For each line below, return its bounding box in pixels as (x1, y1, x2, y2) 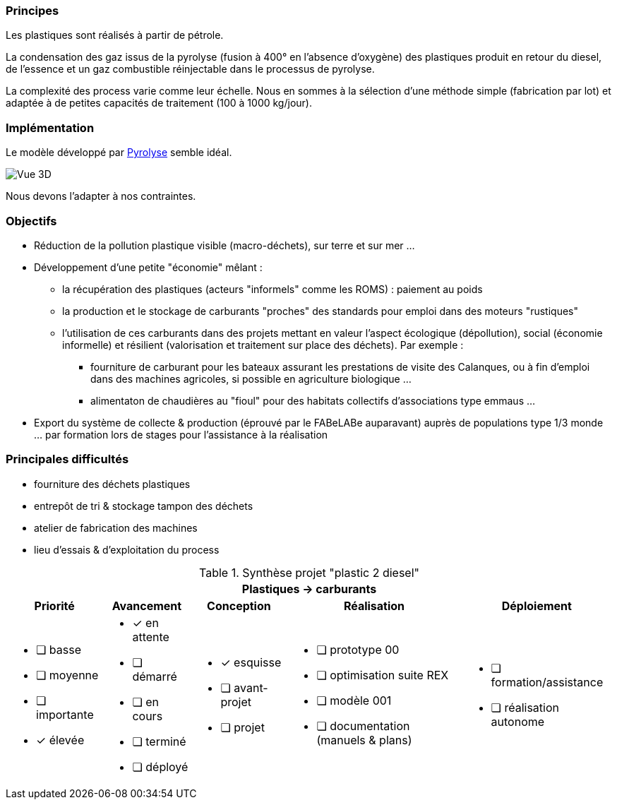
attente (132, 629, 169, 644)
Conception (207, 598, 271, 613)
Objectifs (6, 213, 57, 228)
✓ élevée (36, 732, 85, 747)
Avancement (112, 598, 182, 613)
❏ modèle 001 (316, 693, 392, 708)
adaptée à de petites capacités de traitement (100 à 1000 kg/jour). (6, 97, 312, 109)
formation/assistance (491, 674, 604, 689)
